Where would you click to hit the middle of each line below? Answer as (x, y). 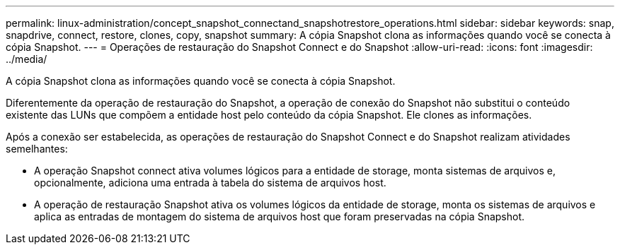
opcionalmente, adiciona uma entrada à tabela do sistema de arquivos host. (210, 183)
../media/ (27, 59)
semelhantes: (37, 149)
